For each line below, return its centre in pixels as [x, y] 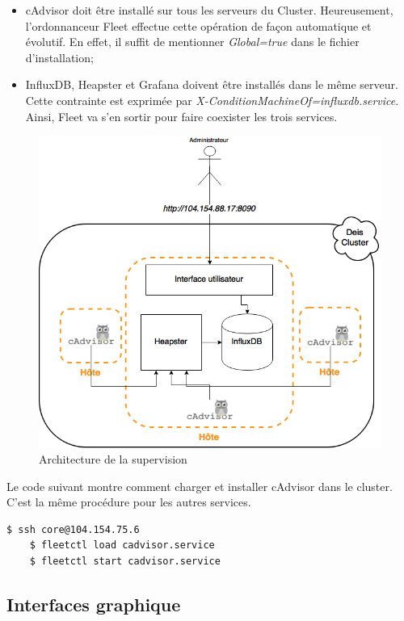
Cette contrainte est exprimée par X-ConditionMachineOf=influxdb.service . [212, 100]
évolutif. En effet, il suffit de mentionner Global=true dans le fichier [192, 42]
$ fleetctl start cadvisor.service [125, 562]
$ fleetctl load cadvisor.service [122, 545]
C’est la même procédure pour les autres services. [129, 502]
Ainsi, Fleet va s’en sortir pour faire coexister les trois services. [181, 116]
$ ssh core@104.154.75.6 [73, 529]
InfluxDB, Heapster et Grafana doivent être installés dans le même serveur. [212, 84]
